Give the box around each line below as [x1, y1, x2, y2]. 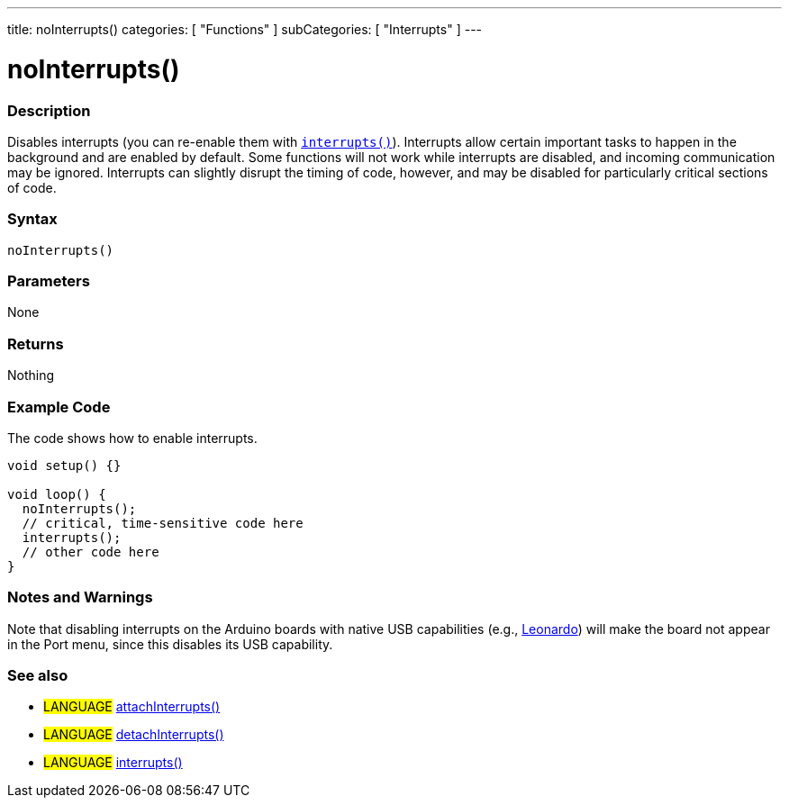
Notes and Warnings [7, 588, 153, 607]
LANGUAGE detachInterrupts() [43, 727, 224, 743]
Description [7, 101, 91, 120]
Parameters [7, 272, 90, 290]
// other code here [22, 544, 159, 559]
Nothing [7, 367, 55, 384]
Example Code [7, 397, 111, 416]
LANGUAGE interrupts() [43, 755, 183, 771]
